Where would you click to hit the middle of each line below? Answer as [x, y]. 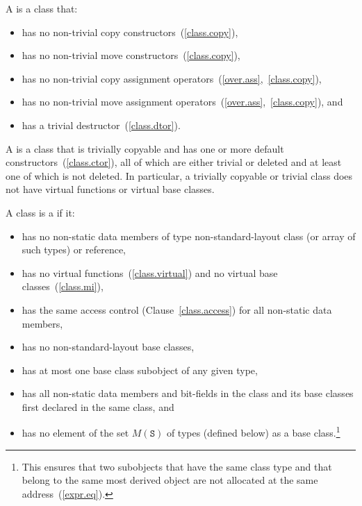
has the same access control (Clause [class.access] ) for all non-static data [177, 309]
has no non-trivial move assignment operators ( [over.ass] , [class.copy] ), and [182, 102]
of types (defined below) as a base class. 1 [253, 432]
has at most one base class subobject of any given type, [140, 370]
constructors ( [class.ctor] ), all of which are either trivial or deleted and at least [174, 162]
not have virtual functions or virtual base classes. [110, 189]
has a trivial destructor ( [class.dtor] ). [101, 125]
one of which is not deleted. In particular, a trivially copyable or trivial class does [179, 175]
